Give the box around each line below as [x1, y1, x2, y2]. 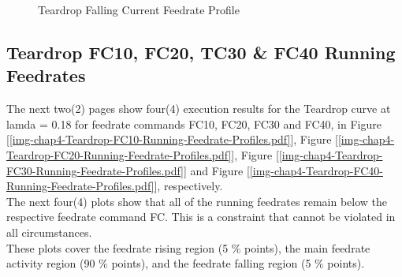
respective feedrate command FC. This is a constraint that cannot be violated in [6, 208, 396, 225]
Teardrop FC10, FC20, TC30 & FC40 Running [6, 39, 396, 64]
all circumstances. [6, 223, 92, 240]
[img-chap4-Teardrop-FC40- [249, 162, 383, 178]
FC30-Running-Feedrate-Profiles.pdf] [6, 162, 184, 178]
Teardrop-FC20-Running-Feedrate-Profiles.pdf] [6, 146, 232, 163]
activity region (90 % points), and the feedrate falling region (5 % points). [6, 255, 365, 271]
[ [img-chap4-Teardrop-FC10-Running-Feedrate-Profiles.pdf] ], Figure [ [6, 131, 338, 148]
